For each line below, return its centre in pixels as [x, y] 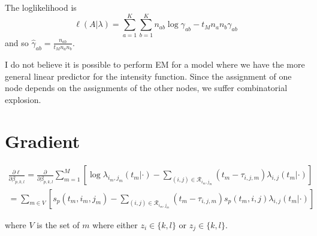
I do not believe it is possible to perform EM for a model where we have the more [155, 64]
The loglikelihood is [41, 7]
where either [115, 224]
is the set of [58, 224]
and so [17, 42]
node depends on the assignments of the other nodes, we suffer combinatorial [146, 88]
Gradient [43, 140]
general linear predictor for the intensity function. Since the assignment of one [148, 76]
